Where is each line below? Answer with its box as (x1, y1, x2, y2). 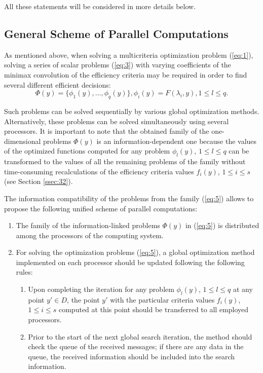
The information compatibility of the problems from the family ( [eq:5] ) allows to (4, 193, 254, 203)
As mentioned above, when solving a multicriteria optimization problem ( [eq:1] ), (4, 49, 253, 60)
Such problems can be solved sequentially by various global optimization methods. (4, 105, 259, 116)
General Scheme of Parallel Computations (4, 25, 229, 41)
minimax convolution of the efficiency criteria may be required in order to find (4, 69, 247, 80)
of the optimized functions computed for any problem (4, 145, 170, 156)
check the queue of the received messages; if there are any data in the (28, 341, 244, 352)
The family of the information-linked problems (16, 220, 160, 231)
